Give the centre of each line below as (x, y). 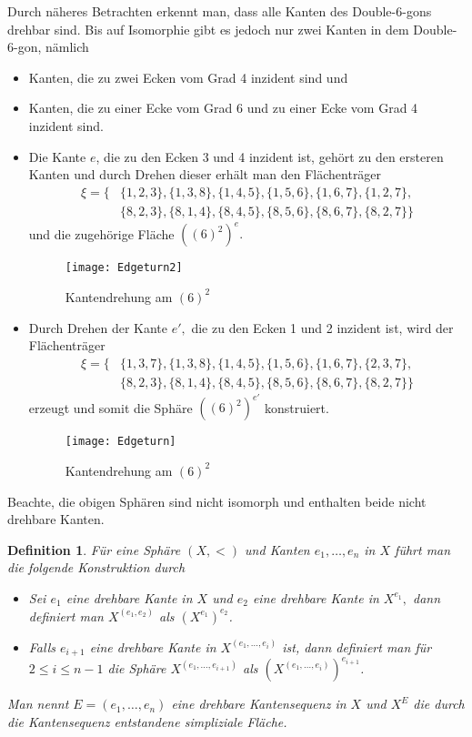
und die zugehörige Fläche (101, 233)
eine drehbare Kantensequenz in (259, 704)
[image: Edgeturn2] (124, 268)
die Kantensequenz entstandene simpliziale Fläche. (147, 722)
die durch (439, 704)
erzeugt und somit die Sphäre (110, 407)
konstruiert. (296, 407)
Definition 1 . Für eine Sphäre (94, 549)
